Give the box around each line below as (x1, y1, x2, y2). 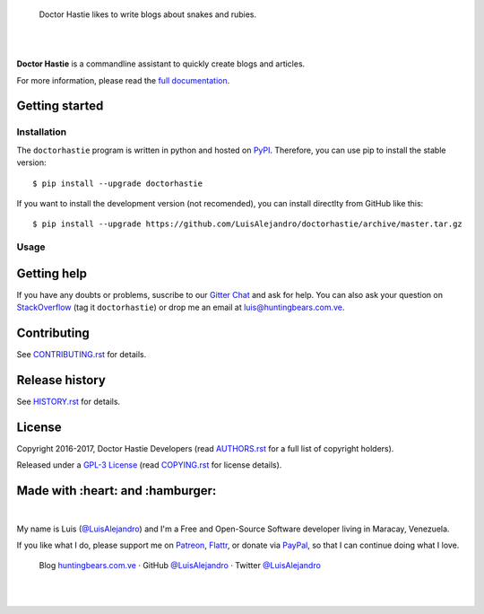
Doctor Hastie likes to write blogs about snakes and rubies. (39, 9, 257, 20)
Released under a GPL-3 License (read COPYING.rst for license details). (16, 460, 282, 470)
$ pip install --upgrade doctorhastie (32, 178, 203, 189)
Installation (16, 126, 67, 138)
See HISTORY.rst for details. (16, 396, 121, 407)
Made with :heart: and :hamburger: (16, 483, 217, 498)
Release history (16, 373, 107, 388)
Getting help (16, 266, 87, 281)
